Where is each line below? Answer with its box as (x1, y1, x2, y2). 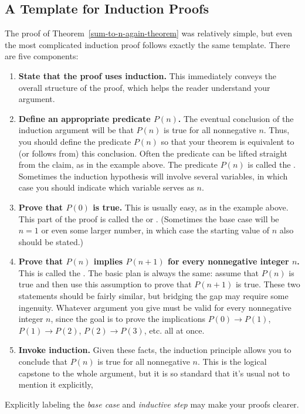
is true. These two (235, 278, 300, 290)
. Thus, (263, 124, 290, 136)
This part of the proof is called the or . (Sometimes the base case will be (18, 212, 279, 225)
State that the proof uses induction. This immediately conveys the (18, 69, 277, 82)
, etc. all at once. (144, 324, 205, 336)
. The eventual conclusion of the (178, 112, 294, 124)
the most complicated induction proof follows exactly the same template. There (5, 38, 290, 50)
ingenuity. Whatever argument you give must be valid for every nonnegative (18, 301, 292, 313)
